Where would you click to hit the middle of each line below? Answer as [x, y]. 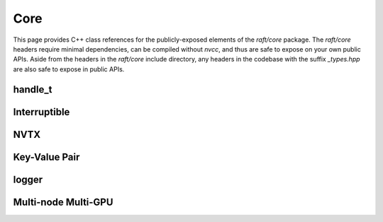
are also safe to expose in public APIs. [69, 69]
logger [28, 179]
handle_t [33, 89]
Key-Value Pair [46, 157]
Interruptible [41, 112]
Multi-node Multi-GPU [63, 202]
